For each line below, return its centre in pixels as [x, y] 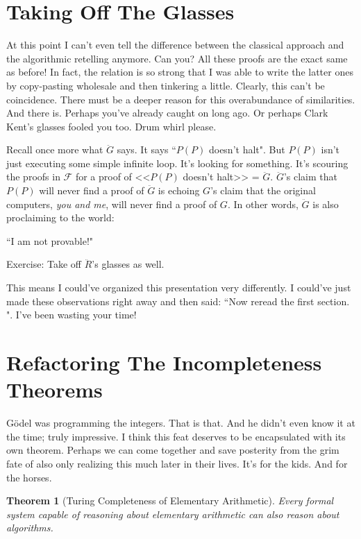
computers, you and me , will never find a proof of [112, 204]
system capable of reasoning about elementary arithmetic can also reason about [173, 514]
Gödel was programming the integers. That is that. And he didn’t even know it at [181, 423]
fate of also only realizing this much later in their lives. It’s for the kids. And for [177, 463]
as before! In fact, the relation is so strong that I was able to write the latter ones [180, 72]
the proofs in [33, 177]
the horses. [29, 477]
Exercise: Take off [44, 264]
